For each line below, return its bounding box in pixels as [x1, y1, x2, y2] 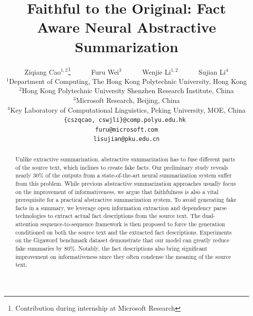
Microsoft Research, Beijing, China [76, 95, 180, 105]
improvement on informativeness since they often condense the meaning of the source [15, 252, 231, 260]
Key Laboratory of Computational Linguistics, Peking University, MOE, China [10, 104, 246, 115]
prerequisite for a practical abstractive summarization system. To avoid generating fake [15, 196, 236, 204]
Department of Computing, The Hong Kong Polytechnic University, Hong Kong [9, 76, 247, 86]
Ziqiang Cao [24, 66, 61, 77]
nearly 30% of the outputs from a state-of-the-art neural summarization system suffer [15, 171, 232, 179]
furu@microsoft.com [95, 126, 158, 133]
